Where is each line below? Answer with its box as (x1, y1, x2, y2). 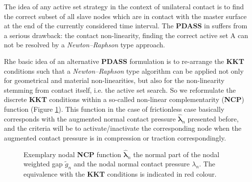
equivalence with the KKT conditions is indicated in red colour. (23, 169, 217, 179)
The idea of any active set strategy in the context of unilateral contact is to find (4, 1, 244, 11)
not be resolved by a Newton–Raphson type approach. (4, 40, 165, 50)
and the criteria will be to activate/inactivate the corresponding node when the (4, 123, 242, 133)
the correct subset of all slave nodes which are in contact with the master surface (4, 11, 247, 21)
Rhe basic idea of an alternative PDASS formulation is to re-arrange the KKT (4, 56, 244, 66)
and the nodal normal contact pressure (73, 159, 190, 169)
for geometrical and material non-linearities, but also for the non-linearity (4, 75, 225, 85)
